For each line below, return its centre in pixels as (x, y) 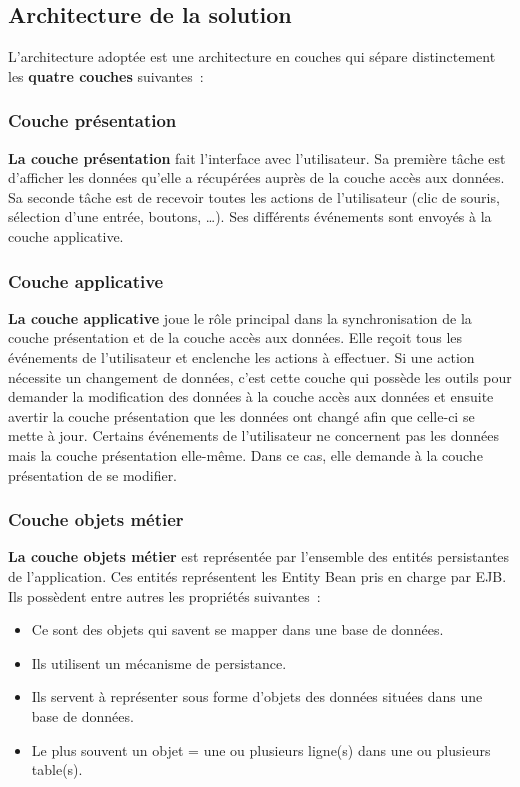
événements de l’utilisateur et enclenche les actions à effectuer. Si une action (241, 356)
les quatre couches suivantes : (106, 75)
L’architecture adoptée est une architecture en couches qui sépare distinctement (252, 56)
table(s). (57, 769)
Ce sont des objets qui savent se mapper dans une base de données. (237, 629)
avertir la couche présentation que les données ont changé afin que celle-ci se (241, 415)
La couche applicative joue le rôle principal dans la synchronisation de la (240, 317)
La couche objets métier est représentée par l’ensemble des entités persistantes (259, 556)
